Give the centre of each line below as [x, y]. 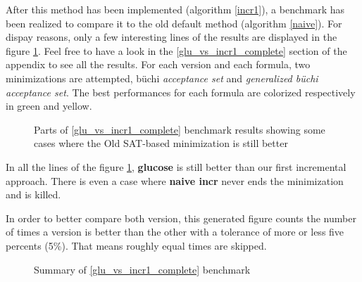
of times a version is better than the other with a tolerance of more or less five [175, 232]
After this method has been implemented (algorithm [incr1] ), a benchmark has [175, 9]
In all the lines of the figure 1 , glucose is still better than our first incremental [176, 166]
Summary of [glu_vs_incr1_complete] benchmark [142, 269]
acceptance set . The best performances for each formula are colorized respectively [181, 92]
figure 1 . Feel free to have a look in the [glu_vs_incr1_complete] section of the [176, 50]
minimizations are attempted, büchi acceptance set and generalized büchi [162, 78]
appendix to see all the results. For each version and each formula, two [158, 64]
